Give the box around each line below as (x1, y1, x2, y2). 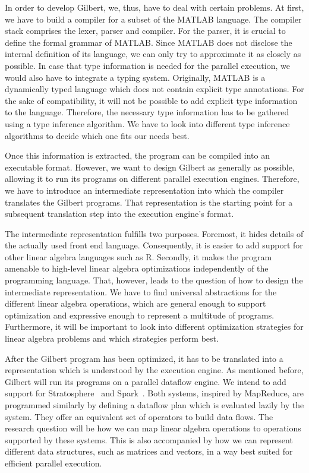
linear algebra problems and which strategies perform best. (5, 332, 219, 345)
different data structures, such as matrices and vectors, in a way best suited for (5, 445, 293, 458)
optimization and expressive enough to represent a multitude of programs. (5, 308, 275, 321)
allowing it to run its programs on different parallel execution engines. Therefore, (5, 172, 299, 185)
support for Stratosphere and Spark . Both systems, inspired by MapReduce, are (5, 387, 304, 399)
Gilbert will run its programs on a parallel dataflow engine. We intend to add (5, 375, 286, 387)
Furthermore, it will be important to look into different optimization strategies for (5, 320, 304, 333)
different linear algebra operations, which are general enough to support (5, 297, 266, 310)
